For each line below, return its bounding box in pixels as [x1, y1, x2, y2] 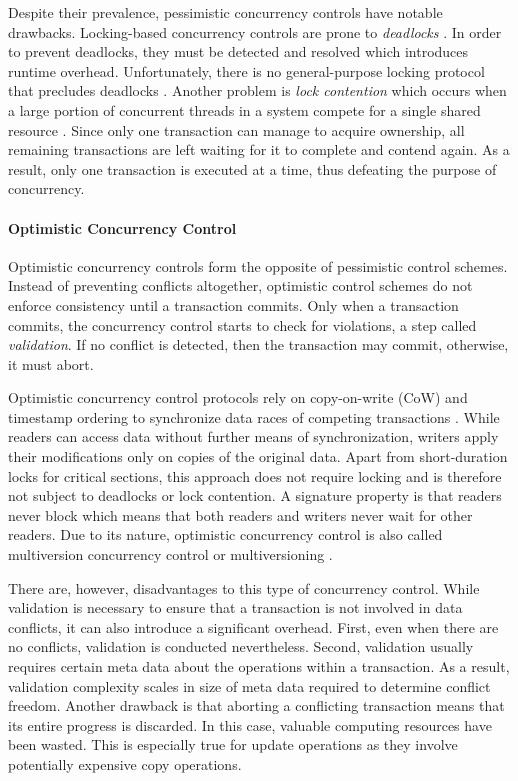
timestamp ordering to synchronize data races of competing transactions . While [8, 406, 500, 427]
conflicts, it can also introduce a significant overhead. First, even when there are [8, 616, 499, 637]
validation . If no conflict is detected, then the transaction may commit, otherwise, [8, 334, 509, 355]
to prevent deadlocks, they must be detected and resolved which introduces [8, 41, 469, 62]
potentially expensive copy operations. [8, 753, 242, 774]
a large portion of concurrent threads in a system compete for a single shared [8, 99, 481, 120]
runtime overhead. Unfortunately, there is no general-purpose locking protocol [8, 60, 485, 81]
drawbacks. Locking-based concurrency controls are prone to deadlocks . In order [8, 21, 502, 42]
